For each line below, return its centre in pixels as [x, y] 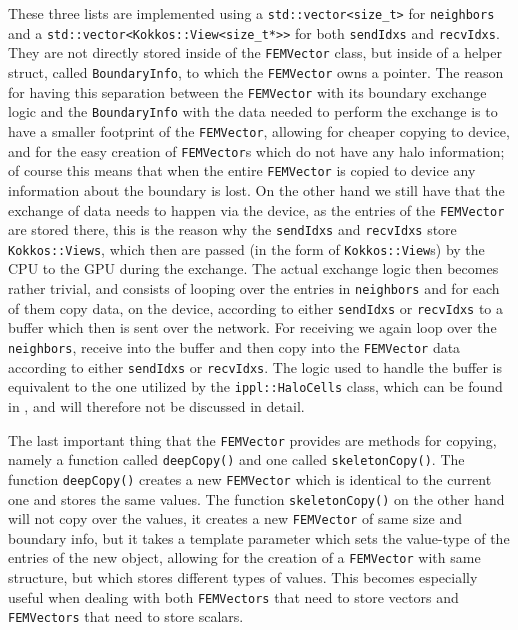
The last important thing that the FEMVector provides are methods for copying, [252, 439]
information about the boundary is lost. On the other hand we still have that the [256, 189]
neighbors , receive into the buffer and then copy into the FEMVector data [234, 346]
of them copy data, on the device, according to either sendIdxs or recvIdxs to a [255, 307]
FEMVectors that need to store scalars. [126, 616]
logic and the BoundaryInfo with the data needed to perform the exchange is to [253, 111]
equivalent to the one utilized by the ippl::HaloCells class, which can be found [255, 386]
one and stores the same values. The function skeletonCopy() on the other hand [256, 498]
